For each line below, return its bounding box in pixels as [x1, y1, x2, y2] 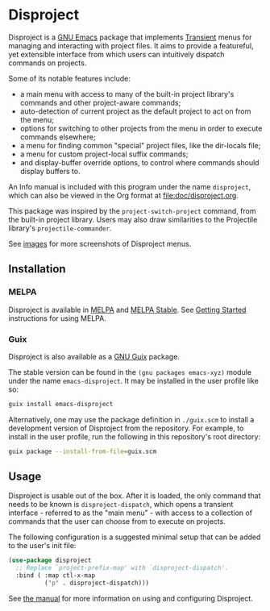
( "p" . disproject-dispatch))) [44, 579, 150, 588]
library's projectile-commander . [8, 223, 112, 233]
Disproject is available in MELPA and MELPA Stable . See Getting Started [8, 305, 247, 314]
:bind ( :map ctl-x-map [15, 572, 95, 580]
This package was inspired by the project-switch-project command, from [8, 206, 256, 215]
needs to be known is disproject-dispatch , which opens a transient [8, 500, 234, 509]
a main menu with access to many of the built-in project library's [19, 89, 235, 98]
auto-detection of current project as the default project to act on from [19, 106, 251, 116]
